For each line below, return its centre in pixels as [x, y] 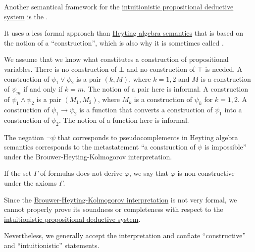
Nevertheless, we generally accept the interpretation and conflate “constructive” [125, 235]
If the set [18, 173]
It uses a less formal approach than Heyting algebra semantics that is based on [124, 33]
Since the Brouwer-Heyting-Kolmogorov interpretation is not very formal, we [121, 199]
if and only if [43, 89]
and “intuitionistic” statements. [52, 245]
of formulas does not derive [81, 173]
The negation [24, 137]
